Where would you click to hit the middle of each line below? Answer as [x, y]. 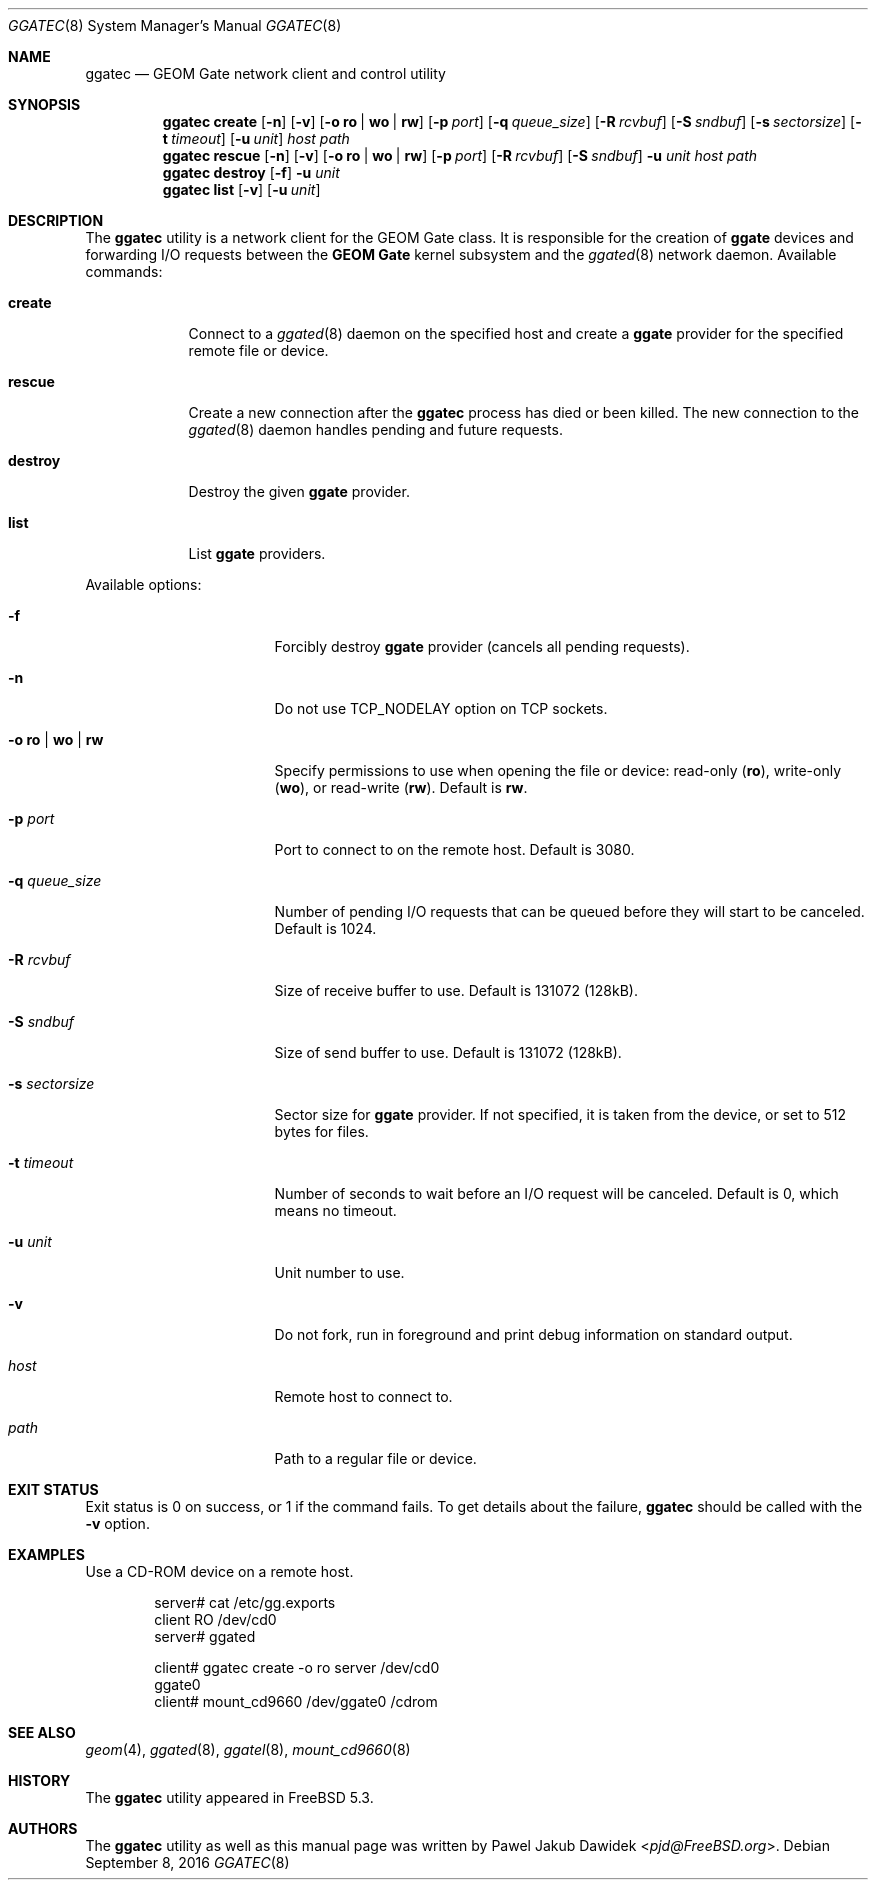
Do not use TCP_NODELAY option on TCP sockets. [441, 708]
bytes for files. [321, 1131]
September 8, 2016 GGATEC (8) [187, 1862]
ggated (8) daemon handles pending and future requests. [375, 429]
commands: [124, 271]
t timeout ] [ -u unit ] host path [256, 138]
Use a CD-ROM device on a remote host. [219, 1571]
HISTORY [39, 1780]
